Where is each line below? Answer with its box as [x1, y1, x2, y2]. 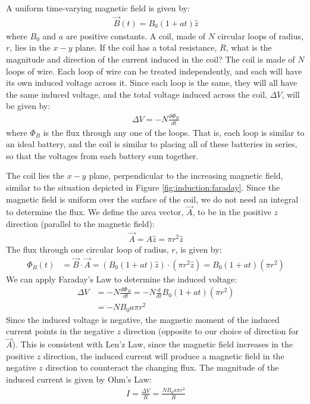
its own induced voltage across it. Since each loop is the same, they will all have [6, 76, 298, 89]
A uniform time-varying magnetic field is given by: [6, 2, 190, 14]
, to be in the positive [192, 206, 271, 218]
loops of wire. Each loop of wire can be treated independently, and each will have [6, 64, 302, 77]
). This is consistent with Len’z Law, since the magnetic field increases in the [12, 338, 293, 350]
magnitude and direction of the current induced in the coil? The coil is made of [6, 53, 295, 66]
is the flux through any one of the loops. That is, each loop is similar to [43, 126, 305, 138]
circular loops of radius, [217, 29, 303, 42]
